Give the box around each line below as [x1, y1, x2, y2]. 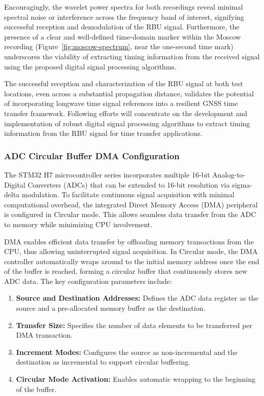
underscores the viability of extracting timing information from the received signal [4, 51, 260, 61]
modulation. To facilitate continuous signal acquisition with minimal [21, 189, 235, 200]
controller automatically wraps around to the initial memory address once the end [4, 256, 259, 266]
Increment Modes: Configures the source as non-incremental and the [16, 346, 238, 357]
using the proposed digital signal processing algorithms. [4, 61, 177, 71]
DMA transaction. [16, 330, 73, 340]
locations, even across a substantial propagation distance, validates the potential [4, 88, 254, 98]
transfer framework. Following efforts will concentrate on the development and [4, 107, 247, 118]
